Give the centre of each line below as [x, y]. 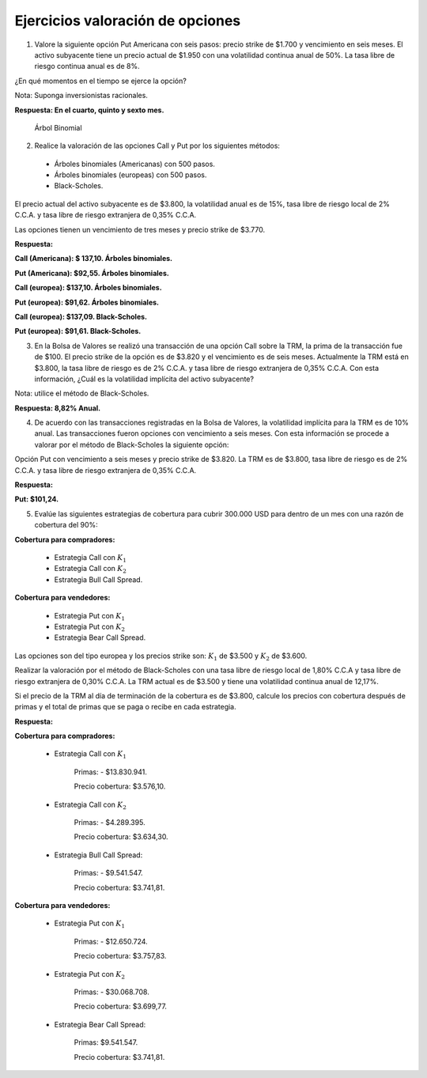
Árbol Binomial [58, 127]
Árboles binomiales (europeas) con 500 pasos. [130, 175]
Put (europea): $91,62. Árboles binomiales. [87, 302]
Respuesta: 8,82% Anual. [58, 408]
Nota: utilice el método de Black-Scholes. [82, 393]
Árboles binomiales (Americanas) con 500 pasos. [134, 164]
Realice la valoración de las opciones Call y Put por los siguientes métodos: [157, 146]
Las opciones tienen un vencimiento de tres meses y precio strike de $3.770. [140, 229]
